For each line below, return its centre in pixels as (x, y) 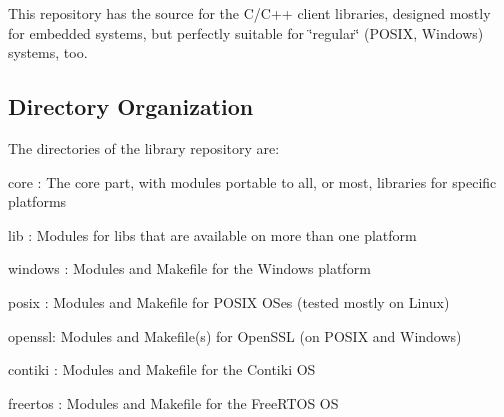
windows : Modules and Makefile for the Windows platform (189, 268)
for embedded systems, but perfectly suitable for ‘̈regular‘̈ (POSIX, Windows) (246, 32)
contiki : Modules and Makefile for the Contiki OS (162, 369)
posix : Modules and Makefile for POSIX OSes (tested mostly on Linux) (229, 301)
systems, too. (48, 52)
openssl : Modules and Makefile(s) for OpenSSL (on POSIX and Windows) (235, 335)
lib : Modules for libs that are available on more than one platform (212, 234)
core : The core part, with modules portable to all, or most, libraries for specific (252, 181)
